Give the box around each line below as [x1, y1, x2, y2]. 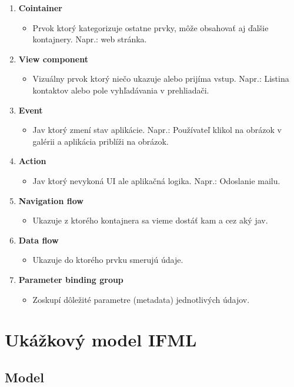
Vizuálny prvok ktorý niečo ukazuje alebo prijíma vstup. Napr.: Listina [32, 72, 289, 85]
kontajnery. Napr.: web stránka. [32, 33, 147, 45]
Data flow [18, 233, 59, 246]
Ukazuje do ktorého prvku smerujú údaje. [32, 253, 183, 266]
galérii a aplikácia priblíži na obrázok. [32, 135, 169, 147]
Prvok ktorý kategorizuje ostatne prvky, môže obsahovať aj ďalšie [32, 21, 269, 34]
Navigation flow [18, 194, 83, 206]
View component [18, 52, 88, 65]
